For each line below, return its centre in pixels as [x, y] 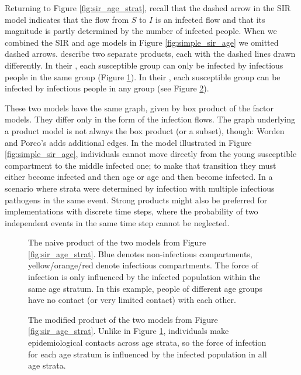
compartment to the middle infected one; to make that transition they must [141, 165]
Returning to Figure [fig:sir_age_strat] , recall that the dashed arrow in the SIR [148, 8]
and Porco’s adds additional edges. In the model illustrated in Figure [128, 142]
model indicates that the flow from [67, 19]
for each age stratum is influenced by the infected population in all [148, 354]
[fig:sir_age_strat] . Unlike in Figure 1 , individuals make [129, 331]
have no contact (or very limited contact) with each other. [132, 300]
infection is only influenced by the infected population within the [144, 277]
